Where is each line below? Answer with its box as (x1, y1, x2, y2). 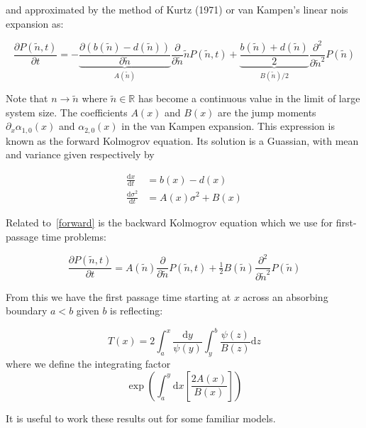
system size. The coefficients (6, 104, 128, 119)
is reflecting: (110, 303, 163, 318)
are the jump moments (218, 104, 316, 119)
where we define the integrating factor (6, 356, 171, 371)
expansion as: (6, 16, 64, 31)
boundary (6, 303, 48, 318)
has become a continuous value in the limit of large (138, 91, 360, 106)
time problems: (41, 229, 106, 243)
